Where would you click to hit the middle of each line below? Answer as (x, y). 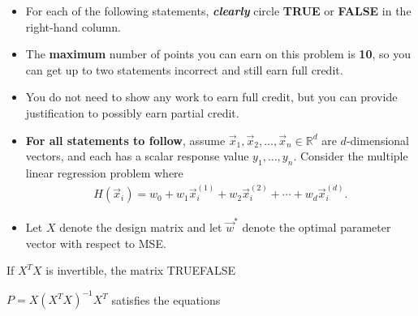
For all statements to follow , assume (125, 140)
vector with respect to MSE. (96, 243)
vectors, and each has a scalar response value (137, 156)
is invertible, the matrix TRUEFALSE (141, 270)
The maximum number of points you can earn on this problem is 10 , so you (218, 54)
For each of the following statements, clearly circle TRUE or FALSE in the (218, 11)
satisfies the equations (166, 299)
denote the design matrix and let (141, 226)
